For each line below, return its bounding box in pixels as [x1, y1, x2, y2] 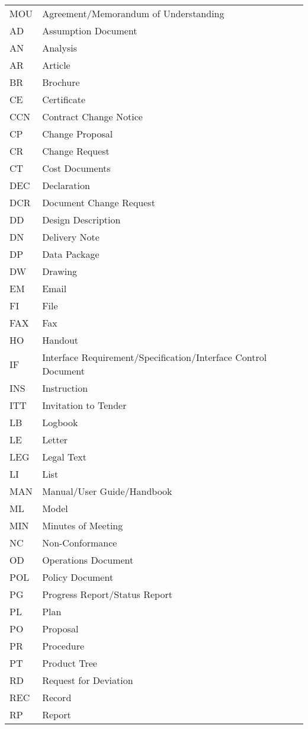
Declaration [42, 178, 90, 192]
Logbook [42, 415, 78, 429]
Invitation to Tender [42, 398, 127, 412]
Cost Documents [42, 161, 111, 175]
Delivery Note [42, 230, 100, 244]
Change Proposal [42, 127, 113, 140]
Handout [42, 333, 79, 347]
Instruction [42, 381, 88, 395]
